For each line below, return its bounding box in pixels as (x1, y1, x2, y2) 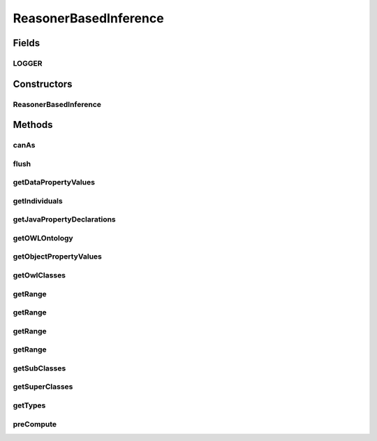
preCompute (13, 419, 57, 429)
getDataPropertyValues (13, 178, 96, 187)
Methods (13, 119, 53, 131)
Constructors (13, 78, 73, 90)
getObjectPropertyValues (13, 252, 103, 261)
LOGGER (13, 58, 43, 68)
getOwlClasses (13, 270, 66, 280)
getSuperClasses (13, 382, 73, 391)
